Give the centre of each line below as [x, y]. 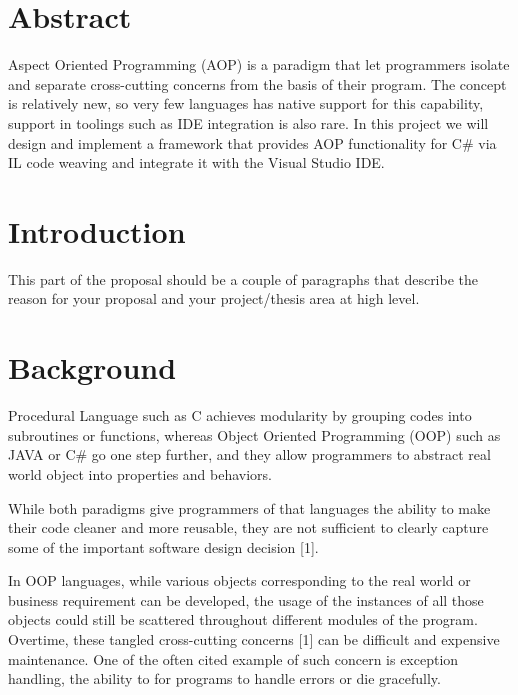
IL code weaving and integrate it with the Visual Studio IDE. [196, 162]
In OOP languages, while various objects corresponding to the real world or [239, 580]
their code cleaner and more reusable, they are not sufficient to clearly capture [248, 527]
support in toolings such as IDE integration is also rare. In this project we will [248, 122]
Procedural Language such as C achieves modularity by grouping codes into [240, 415]
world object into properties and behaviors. [140, 473]
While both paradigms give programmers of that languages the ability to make [249, 507]
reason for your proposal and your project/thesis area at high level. [214, 298]
